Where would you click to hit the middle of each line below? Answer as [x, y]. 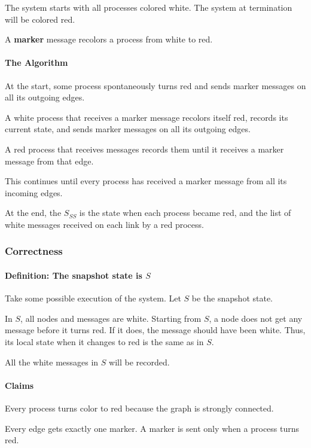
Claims [19, 385]
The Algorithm [36, 63]
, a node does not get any [256, 318]
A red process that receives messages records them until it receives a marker [144, 149]
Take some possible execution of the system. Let [93, 298]
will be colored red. [40, 19]
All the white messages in [52, 362]
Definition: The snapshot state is [74, 275]
